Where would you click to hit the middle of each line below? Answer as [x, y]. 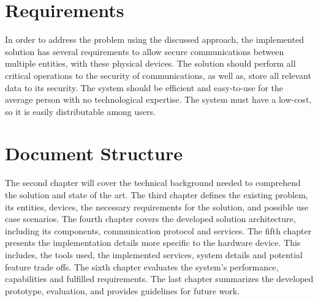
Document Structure [94, 153]
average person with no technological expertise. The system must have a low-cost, [158, 99]
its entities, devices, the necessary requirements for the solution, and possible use [157, 206]
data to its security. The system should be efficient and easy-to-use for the [144, 87]
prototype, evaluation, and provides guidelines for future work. [123, 290]
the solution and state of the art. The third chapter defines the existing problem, [157, 195]
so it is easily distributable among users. [80, 111]
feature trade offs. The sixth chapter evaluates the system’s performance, [142, 266]
